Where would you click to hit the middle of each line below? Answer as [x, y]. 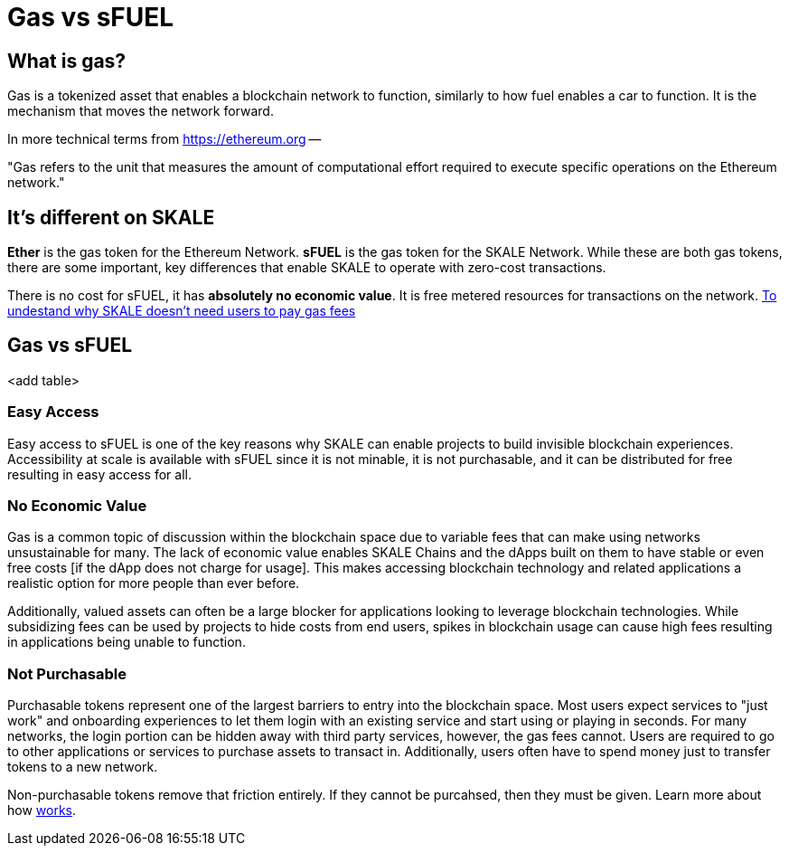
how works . [42, 810]
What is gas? [67, 61]
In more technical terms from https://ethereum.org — [164, 139]
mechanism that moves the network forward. [141, 111]
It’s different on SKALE [111, 217]
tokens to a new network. [83, 767]
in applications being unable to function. [127, 642]
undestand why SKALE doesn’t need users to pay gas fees [182, 311]
